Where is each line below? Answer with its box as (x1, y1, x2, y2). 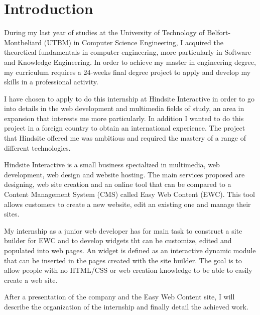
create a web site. (4, 274, 58, 285)
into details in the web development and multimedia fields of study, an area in (4, 103, 244, 114)
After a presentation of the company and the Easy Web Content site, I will (4, 291, 235, 302)
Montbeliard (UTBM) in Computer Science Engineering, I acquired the (4, 37, 223, 47)
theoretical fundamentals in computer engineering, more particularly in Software (4, 47, 251, 57)
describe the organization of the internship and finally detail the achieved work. (4, 301, 248, 311)
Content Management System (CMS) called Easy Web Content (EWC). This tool (4, 189, 255, 199)
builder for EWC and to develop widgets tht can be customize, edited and (4, 235, 232, 246)
